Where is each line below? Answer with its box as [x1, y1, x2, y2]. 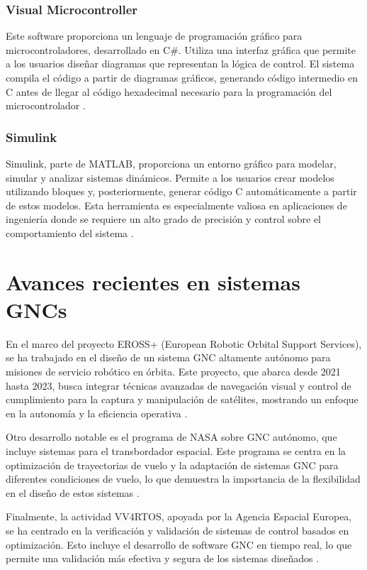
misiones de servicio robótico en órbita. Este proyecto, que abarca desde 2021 [6, 364, 341, 379]
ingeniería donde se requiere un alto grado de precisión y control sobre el [6, 212, 322, 226]
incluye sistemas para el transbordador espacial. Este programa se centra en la [6, 444, 346, 459]
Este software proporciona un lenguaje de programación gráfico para [6, 28, 303, 43]
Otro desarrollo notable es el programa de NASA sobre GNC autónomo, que [6, 429, 337, 444]
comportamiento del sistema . [6, 225, 134, 240]
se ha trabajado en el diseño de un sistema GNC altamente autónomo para [6, 350, 331, 365]
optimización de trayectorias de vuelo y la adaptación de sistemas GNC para [6, 457, 339, 472]
